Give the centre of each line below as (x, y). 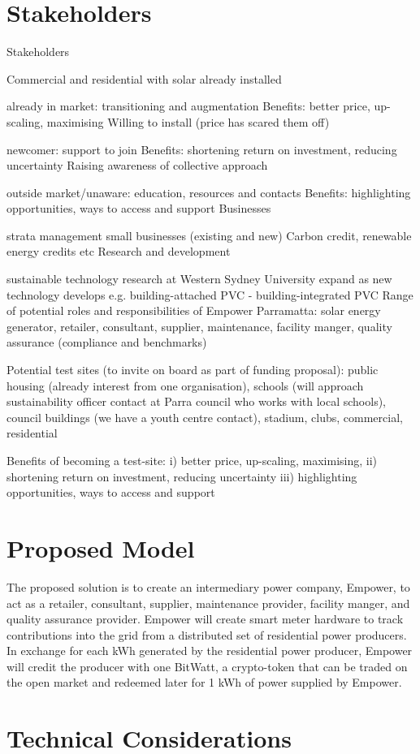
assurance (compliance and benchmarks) (107, 342)
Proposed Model (101, 547)
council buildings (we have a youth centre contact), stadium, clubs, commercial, (205, 417)
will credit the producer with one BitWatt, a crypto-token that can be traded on (207, 666)
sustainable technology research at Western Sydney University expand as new (199, 279)
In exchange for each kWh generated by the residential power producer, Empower (210, 651)
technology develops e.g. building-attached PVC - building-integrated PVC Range (210, 294)
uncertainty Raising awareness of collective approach (137, 165)
